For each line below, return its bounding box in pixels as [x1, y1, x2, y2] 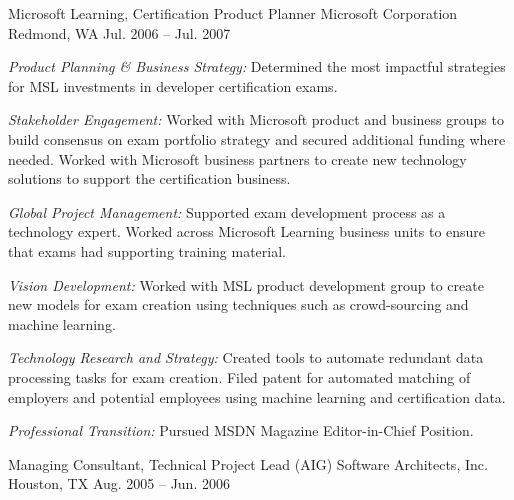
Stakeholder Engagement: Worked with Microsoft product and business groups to [8, 109, 504, 130]
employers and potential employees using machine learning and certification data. [8, 386, 506, 407]
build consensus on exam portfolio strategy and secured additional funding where [8, 128, 506, 149]
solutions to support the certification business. [8, 168, 291, 189]
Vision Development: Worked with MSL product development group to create [8, 274, 484, 295]
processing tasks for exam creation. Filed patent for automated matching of [8, 366, 471, 387]
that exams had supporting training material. [8, 240, 286, 261]
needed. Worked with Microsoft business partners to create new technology [8, 148, 467, 169]
